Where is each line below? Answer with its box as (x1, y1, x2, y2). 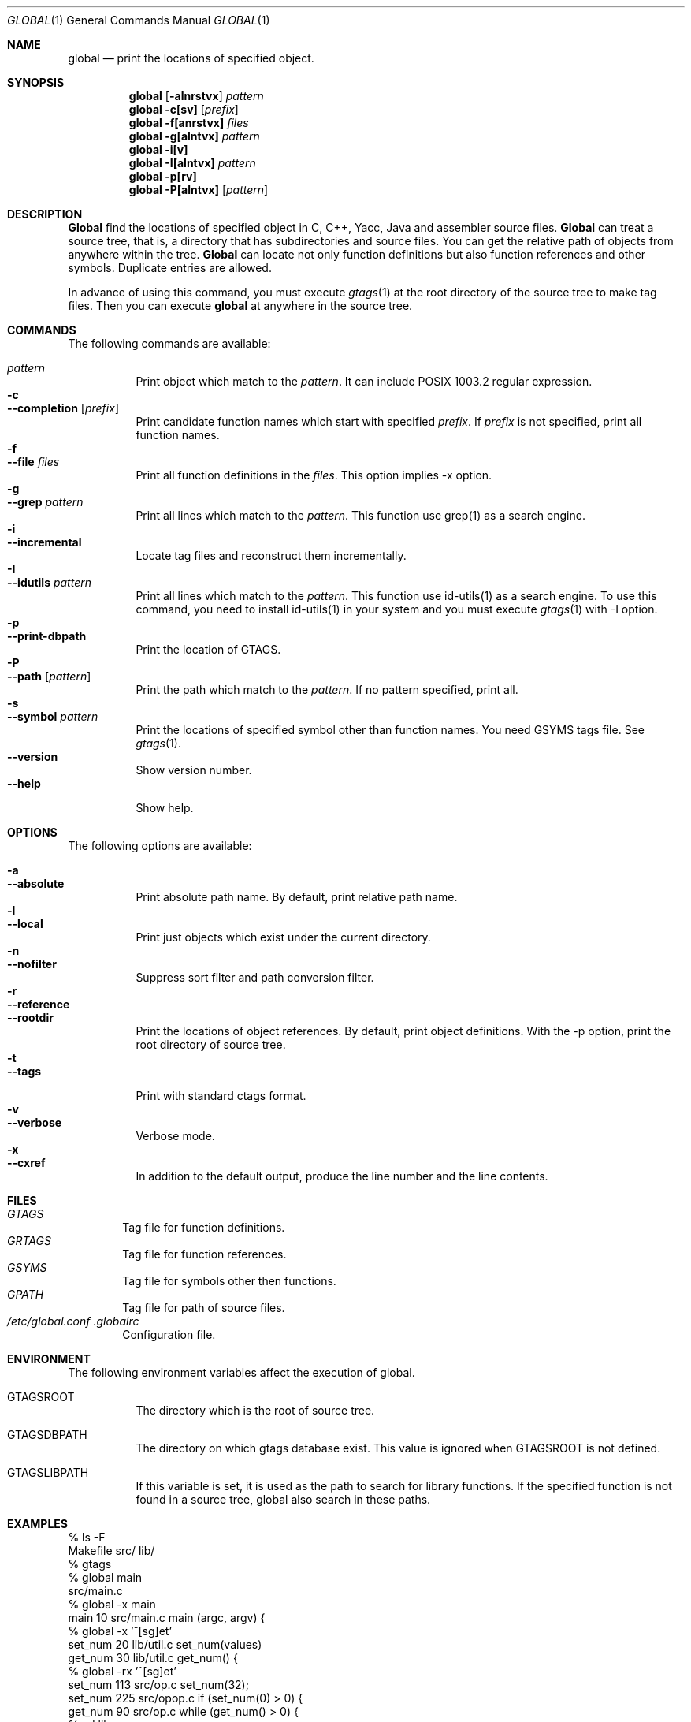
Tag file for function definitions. (122, 1221, 285, 1234)
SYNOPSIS (7, 76, 65, 89)
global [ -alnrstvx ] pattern (128, 89, 264, 102)
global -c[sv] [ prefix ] (128, 102, 239, 116)
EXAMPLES (7, 1517, 68, 1530)
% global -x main (68, 1597, 156, 1611)
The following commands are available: (68, 337, 271, 350)
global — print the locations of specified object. (68, 51, 314, 65)
